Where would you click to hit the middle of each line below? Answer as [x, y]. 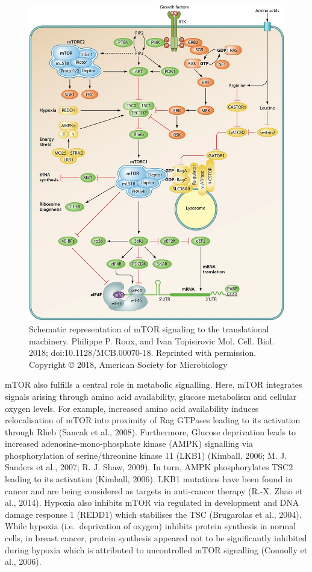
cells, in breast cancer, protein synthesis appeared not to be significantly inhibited [156, 538]
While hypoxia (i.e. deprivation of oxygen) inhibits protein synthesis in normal [151, 526]
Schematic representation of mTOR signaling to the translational [149, 328]
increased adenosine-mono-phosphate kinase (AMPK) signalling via [129, 443]
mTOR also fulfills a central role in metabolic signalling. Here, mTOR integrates [154, 384]
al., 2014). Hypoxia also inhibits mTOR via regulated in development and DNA [152, 502]
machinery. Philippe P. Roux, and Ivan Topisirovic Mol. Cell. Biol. [152, 340]
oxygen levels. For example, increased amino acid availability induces [132, 408]
